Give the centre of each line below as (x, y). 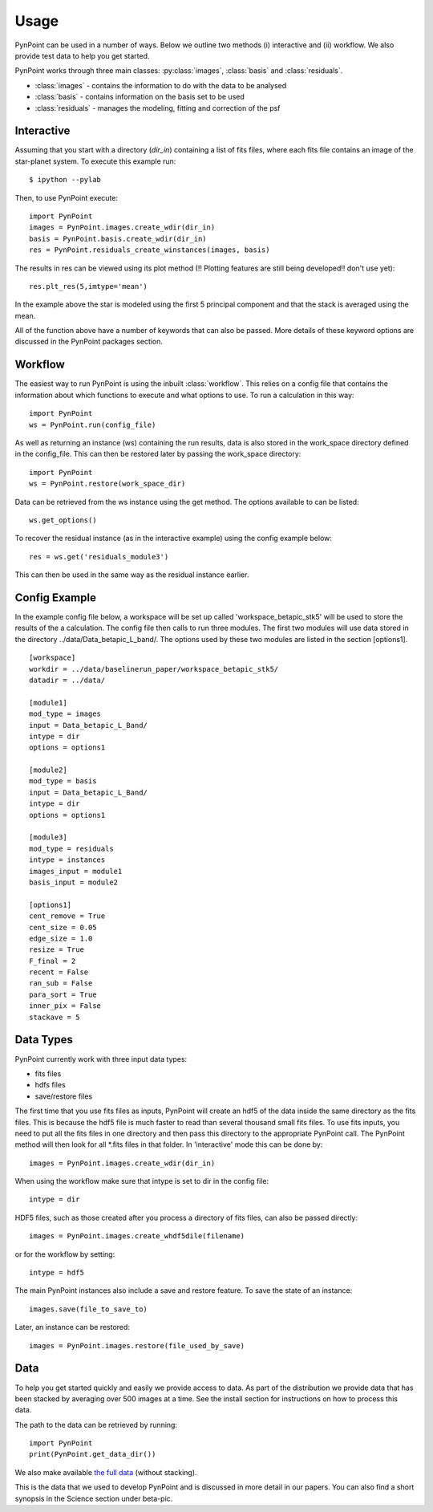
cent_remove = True (67, 916)
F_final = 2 (53, 961)
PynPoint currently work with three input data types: (101, 1059)
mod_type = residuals (71, 848)
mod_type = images (65, 714)
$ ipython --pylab (65, 180)
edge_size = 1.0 (61, 938)
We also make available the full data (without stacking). (106, 1472)
